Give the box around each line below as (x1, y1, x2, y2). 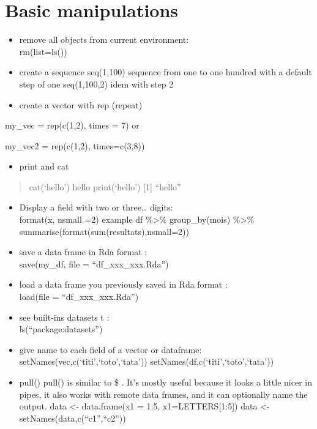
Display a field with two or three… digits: (19, 201, 173, 214)
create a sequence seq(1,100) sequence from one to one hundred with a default (19, 65, 312, 78)
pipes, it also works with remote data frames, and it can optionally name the (19, 387, 308, 400)
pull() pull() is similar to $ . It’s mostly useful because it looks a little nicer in (19, 376, 312, 388)
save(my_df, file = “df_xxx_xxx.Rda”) (19, 257, 169, 270)
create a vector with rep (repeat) (19, 98, 143, 111)
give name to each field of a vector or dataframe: (19, 343, 202, 356)
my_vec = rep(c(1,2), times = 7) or (5, 119, 140, 132)
